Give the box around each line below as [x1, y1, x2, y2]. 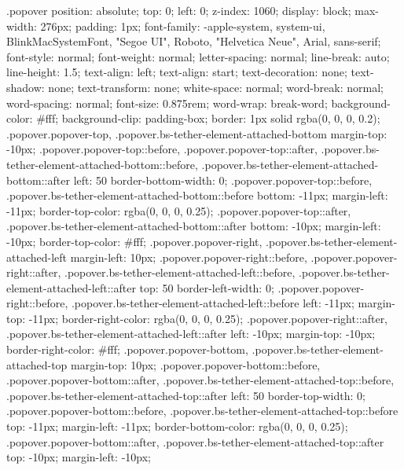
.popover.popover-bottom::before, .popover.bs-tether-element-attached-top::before [6, 402, 398, 419]
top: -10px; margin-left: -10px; [6, 449, 152, 465]
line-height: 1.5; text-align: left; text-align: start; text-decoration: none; [6, 64, 347, 80]
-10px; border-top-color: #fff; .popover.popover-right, [6, 233, 263, 249]
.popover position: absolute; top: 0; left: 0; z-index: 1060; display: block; [6, 2, 351, 18]
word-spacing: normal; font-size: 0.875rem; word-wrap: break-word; [6, 94, 328, 111]
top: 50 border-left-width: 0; [139, 279, 274, 296]
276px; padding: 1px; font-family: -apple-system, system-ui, [40, 17, 325, 34]
